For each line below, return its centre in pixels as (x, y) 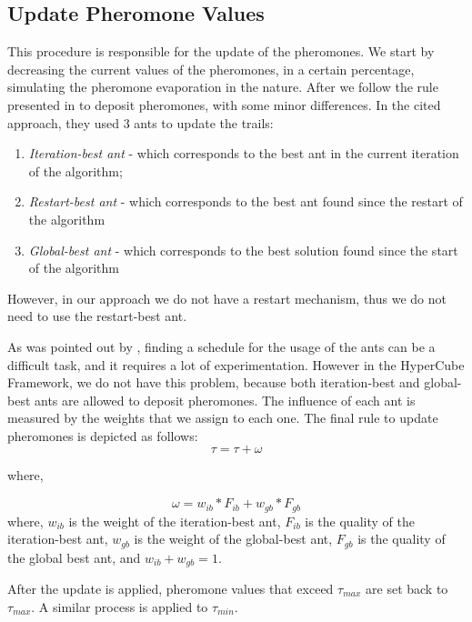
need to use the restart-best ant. (97, 316)
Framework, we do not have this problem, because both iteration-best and (214, 382)
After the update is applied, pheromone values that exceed (171, 589)
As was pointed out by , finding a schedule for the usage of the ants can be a (221, 346)
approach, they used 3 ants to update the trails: (141, 122)
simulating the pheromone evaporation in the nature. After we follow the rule (223, 87)
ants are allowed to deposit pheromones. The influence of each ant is (225, 400)
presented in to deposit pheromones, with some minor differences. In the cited (224, 104)
